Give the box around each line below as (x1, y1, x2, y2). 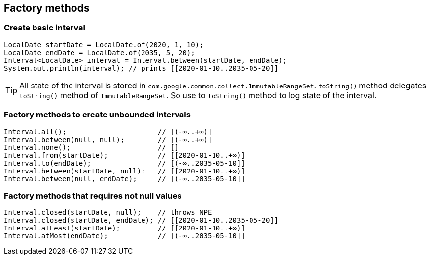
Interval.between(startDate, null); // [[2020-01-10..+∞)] (4, 167, 245, 175)
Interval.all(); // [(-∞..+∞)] (4, 127, 212, 136)
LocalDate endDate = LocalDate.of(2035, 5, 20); (4, 48, 195, 57)
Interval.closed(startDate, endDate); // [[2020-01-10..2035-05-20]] (4, 216, 279, 225)
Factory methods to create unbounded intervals (4, 110, 191, 120)
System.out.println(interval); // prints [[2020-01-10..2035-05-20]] (4, 64, 279, 72)
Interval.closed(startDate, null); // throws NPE (4, 208, 212, 217)
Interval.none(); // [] (4, 143, 179, 151)
